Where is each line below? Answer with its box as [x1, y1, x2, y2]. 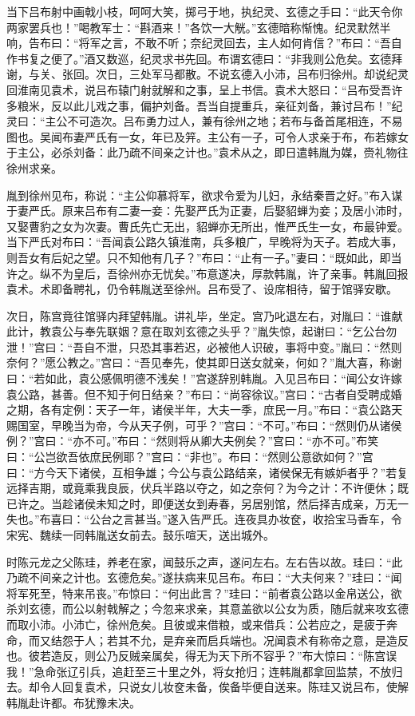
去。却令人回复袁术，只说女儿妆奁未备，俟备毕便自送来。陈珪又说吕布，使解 [6, 678, 409, 695]
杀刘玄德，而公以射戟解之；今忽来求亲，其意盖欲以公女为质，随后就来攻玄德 [6, 600, 409, 617]
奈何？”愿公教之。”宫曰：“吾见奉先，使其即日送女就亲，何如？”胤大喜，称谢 [6, 354, 402, 371]
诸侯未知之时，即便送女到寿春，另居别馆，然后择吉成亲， [73, 495, 375, 511]
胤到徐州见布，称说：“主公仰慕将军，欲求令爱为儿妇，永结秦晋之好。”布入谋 [6, 186, 403, 203]
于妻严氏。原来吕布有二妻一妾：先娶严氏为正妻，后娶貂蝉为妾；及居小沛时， [6, 202, 409, 219]
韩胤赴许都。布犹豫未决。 [6, 694, 140, 710]
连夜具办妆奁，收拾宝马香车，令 [234, 511, 402, 527]
